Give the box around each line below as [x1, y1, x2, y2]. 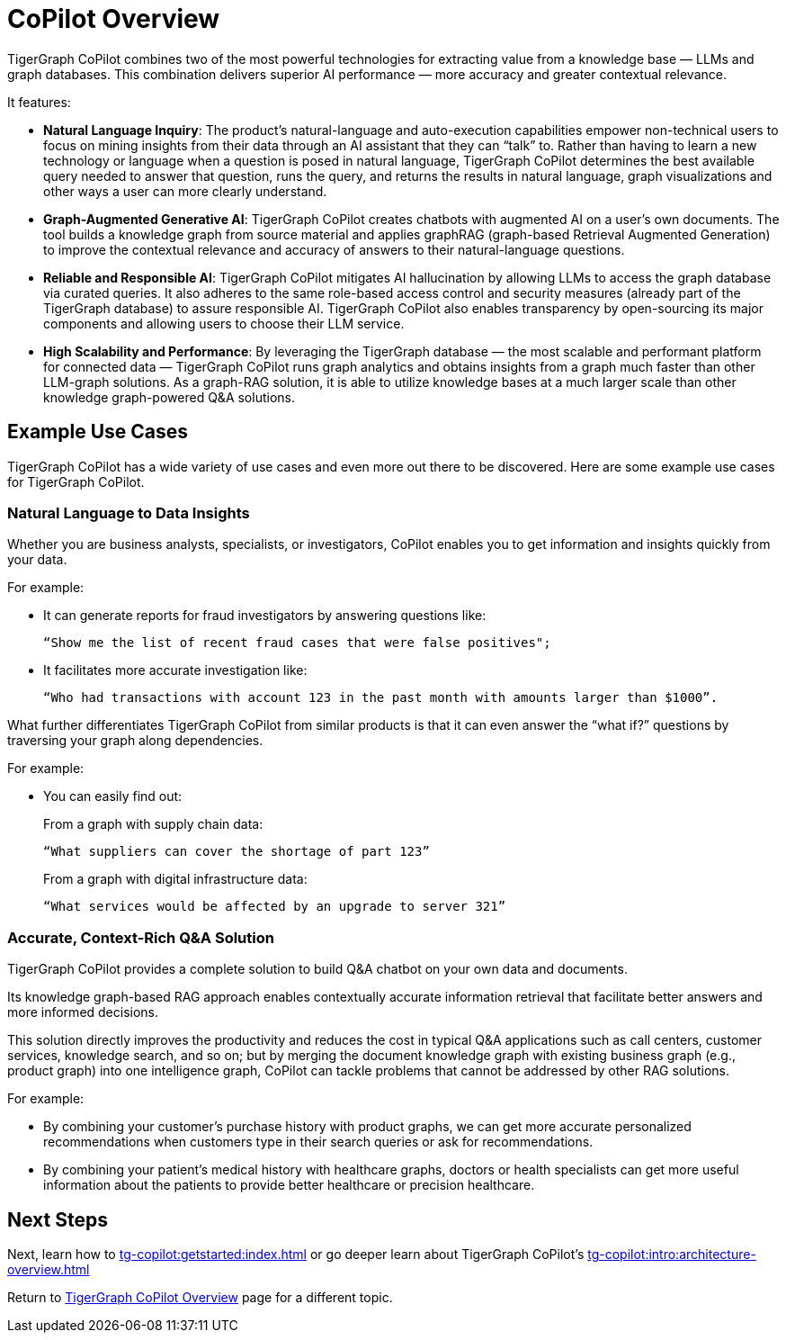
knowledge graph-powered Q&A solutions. [43, 389, 295, 405]
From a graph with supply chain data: [43, 816, 263, 832]
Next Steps [7, 1208, 108, 1231]
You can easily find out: [43, 788, 183, 805]
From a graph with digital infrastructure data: [43, 871, 308, 887]
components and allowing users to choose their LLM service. [43, 315, 405, 331]
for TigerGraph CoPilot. [7, 473, 145, 490]
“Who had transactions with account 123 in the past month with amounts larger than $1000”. [43, 690, 719, 706]
